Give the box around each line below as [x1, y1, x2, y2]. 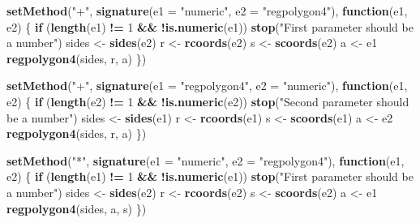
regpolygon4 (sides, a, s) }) [6, 199, 147, 217]
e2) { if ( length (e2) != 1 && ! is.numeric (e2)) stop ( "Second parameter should [6, 92, 409, 109]
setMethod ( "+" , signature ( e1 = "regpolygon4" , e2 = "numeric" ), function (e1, [6, 77, 408, 94]
